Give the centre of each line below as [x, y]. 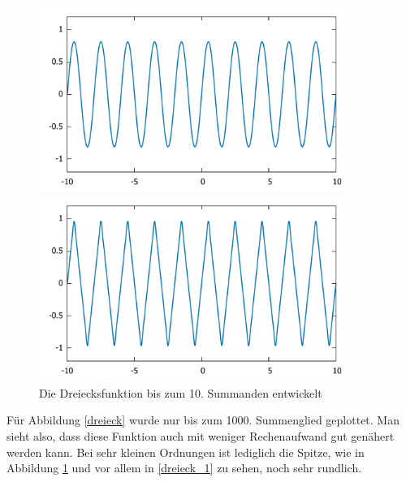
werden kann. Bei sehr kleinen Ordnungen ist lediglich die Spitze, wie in [186, 452]
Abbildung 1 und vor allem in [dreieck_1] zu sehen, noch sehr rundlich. [184, 468]
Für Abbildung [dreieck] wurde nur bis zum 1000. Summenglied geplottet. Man [203, 420]
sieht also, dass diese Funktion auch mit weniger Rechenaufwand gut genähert [201, 435]
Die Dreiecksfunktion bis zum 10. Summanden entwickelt [181, 392]
